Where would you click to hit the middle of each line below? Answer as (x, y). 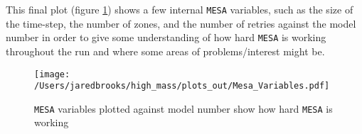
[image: (52, 74)
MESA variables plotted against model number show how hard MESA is (183, 108)
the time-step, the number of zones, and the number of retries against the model (181, 23)
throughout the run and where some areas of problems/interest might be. (165, 51)
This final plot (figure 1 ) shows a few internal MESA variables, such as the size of (180, 9)
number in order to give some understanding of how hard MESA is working (166, 37)
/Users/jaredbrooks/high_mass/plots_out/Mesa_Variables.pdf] (182, 86)
